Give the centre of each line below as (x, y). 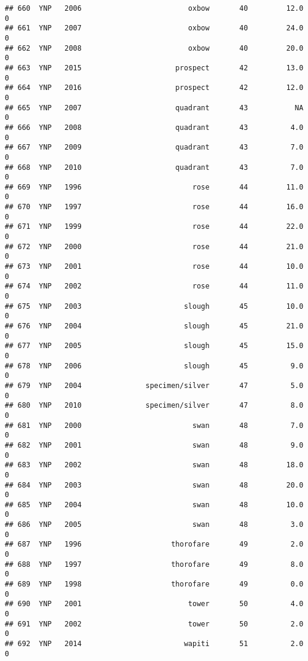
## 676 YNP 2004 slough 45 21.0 (154, 326)
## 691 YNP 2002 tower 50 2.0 (154, 624)
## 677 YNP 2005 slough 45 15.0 (154, 346)
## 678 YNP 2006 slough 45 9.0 (154, 366)
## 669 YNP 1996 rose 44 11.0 (154, 187)
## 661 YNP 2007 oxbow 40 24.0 (154, 28)
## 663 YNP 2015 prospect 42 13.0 (154, 68)
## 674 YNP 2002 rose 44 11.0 (154, 286)
